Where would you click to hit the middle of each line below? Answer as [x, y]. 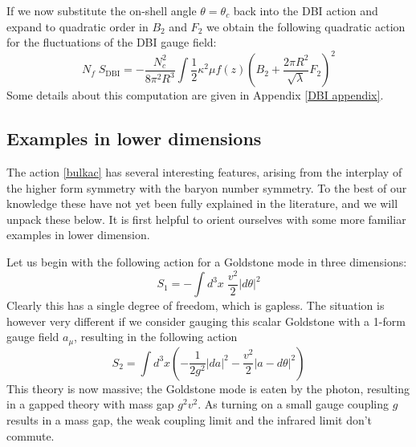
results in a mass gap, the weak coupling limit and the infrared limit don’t [190, 420]
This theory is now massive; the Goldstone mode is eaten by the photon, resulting [208, 388]
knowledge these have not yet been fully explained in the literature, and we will [202, 203]
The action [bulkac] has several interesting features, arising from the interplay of [204, 172]
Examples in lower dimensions [134, 138]
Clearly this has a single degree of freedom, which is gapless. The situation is [196, 305]
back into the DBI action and [306, 10]
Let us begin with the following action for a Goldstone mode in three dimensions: [207, 262]
